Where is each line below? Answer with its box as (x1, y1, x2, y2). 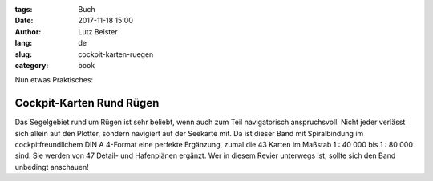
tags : (14, 5, 33, 14)
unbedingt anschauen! (14, 162, 90, 171)
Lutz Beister (78, 26, 118, 36)
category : (14, 60, 49, 70)
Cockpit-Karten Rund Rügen (14, 96, 160, 110)
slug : (14, 49, 32, 59)
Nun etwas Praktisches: (14, 75, 94, 85)
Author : (14, 26, 42, 36)
